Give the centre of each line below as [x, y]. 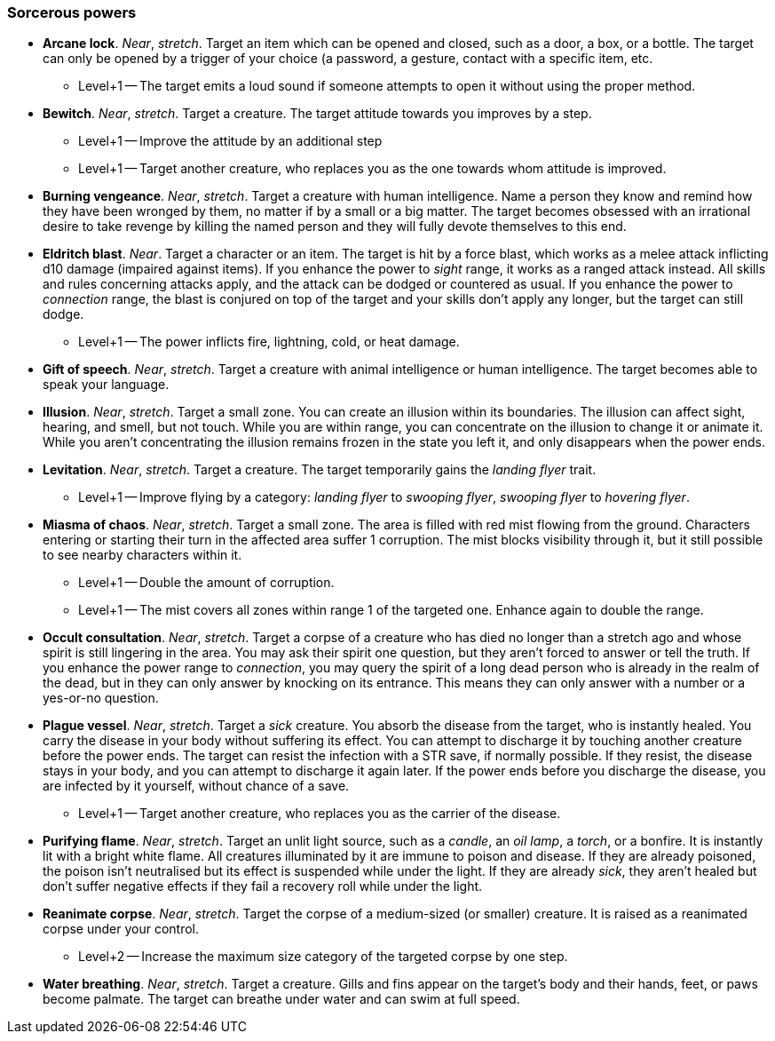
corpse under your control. [121, 929]
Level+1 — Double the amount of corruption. [206, 583]
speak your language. [106, 385]
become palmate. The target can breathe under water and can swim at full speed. [281, 999]
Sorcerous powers [72, 12]
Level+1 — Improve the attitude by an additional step [230, 141]
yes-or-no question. [101, 698]
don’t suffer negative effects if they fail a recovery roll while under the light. [263, 886]
